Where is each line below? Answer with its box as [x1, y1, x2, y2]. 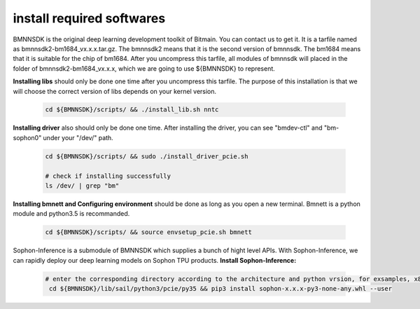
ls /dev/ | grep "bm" [45, 182, 120, 190]
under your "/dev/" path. [43, 133, 113, 142]
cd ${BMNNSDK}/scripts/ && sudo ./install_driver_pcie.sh [45, 152, 248, 160]
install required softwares [13, 11, 166, 26]
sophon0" [13, 133, 42, 142]
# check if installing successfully [45, 172, 171, 180]
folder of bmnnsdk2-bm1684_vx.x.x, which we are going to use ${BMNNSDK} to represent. [13, 64, 276, 73]
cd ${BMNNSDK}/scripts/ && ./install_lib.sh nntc [45, 106, 219, 114]
